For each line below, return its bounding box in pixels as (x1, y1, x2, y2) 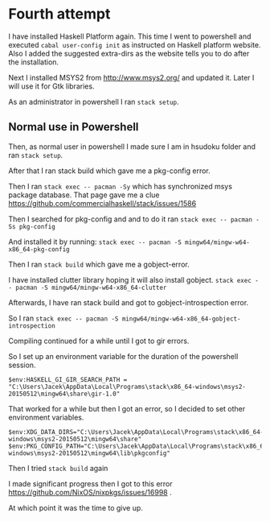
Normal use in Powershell (8, 120, 139, 134)
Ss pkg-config (8, 222, 56, 230)
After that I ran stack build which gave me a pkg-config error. (8, 166, 211, 176)
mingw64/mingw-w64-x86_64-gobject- (121, 315, 241, 323)
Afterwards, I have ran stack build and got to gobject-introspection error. (8, 297, 249, 307)
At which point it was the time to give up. (8, 502, 143, 512)
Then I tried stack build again (8, 463, 108, 473)
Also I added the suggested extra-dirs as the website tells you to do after (8, 48, 250, 58)
